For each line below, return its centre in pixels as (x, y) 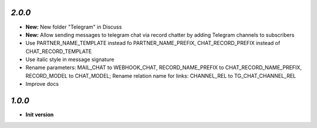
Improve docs (42, 84)
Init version (40, 115)
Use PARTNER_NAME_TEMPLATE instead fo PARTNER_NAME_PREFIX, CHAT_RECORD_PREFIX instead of (153, 43)
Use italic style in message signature (70, 60)
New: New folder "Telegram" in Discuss (74, 27)
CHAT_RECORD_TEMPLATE (59, 51)
